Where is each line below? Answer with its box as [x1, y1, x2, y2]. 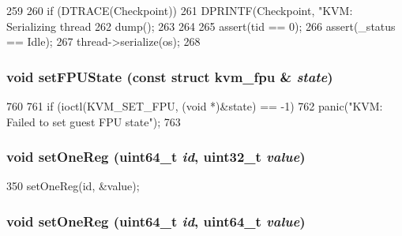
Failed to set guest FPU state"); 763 [6, 113, 181, 129]
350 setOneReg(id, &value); [6, 178, 140, 194]
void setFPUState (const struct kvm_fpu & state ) [6, 66, 333, 86]
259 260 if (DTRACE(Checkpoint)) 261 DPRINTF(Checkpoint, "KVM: [6, 2, 353, 18]
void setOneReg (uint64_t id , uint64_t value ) [6, 211, 306, 230]
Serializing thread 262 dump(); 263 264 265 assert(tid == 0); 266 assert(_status [6, 17, 396, 34]
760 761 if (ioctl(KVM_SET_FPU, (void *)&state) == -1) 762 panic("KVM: [6, 98, 383, 114]
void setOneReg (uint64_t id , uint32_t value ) [6, 147, 306, 167]
